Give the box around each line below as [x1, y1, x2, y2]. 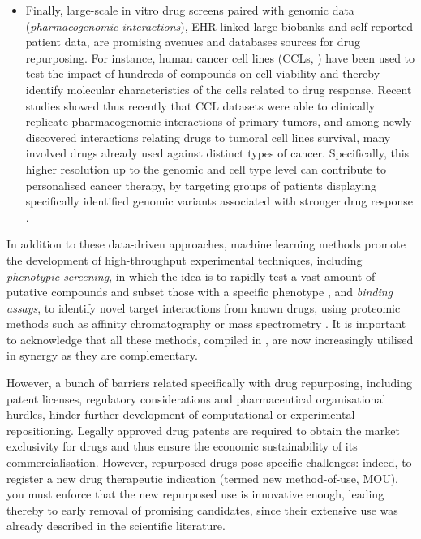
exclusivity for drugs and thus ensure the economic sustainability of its [6, 438, 358, 455]
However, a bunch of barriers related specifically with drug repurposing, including [6, 374, 412, 391]
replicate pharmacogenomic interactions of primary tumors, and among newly [25, 113, 412, 130]
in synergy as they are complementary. [6, 347, 198, 364]
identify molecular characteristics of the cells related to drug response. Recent [25, 80, 412, 97]
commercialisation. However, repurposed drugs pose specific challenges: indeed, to [6, 454, 412, 471]
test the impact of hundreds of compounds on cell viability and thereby [25, 65, 380, 82]
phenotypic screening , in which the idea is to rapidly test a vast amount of [6, 267, 376, 284]
